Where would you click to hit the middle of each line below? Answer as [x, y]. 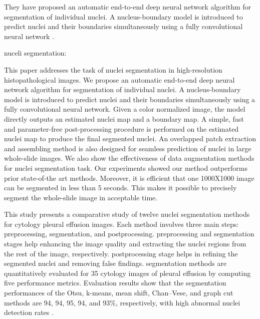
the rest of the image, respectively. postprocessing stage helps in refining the [121, 253]
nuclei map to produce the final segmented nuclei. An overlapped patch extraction [130, 138]
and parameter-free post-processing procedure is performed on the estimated [121, 128]
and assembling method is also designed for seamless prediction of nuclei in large [128, 148]
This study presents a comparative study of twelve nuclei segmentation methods [127, 214]
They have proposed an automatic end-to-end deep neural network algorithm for [128, 7]
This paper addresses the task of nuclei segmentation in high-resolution [113, 69]
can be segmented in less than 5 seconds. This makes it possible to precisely [120, 188]
